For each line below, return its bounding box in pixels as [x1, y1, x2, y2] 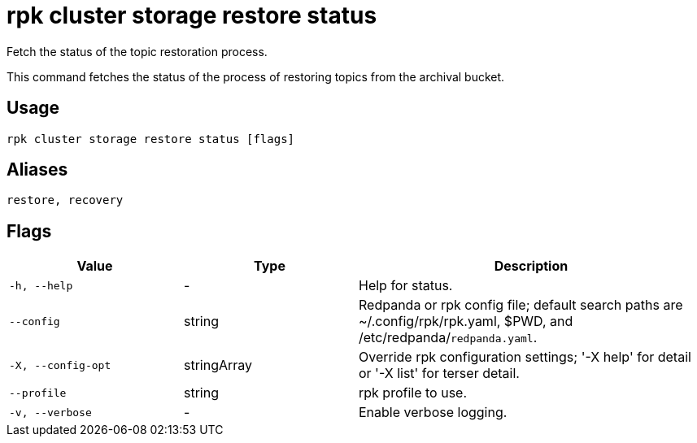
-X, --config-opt [9, 358, 111, 371]
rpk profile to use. [359, 384, 468, 402]
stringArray [184, 357, 253, 374]
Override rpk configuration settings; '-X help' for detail [359, 349, 691, 366]
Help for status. [359, 277, 453, 294]
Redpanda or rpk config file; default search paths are [359, 297, 683, 314]
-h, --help [9, 279, 73, 292]
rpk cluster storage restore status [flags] [7, 132, 295, 145]
